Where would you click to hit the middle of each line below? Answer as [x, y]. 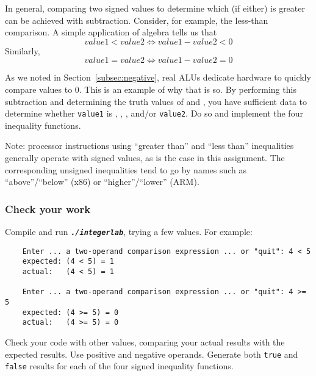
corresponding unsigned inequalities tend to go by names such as [126, 169]
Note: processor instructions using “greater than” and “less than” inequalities [149, 146]
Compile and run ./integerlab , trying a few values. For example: [129, 231]
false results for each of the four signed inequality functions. [119, 366]
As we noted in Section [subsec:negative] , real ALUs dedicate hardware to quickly [158, 77]
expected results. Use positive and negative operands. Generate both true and [152, 354]
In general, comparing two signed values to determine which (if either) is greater [155, 8]
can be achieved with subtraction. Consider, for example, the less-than [137, 20]
